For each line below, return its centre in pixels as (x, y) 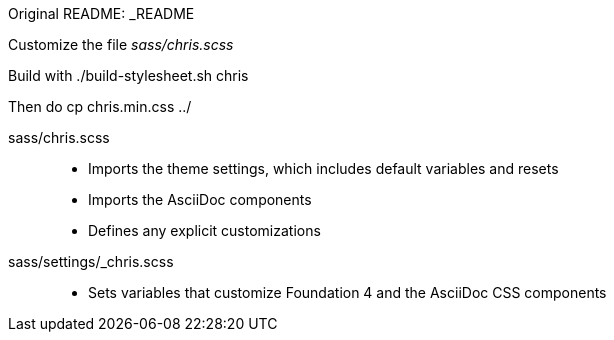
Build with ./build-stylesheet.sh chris (128, 75)
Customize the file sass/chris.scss (121, 44)
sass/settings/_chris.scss (91, 261)
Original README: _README (101, 13)
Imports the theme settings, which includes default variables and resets (323, 168)
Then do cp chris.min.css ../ (100, 106)
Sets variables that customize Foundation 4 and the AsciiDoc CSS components (347, 292)
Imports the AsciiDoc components (200, 199)
